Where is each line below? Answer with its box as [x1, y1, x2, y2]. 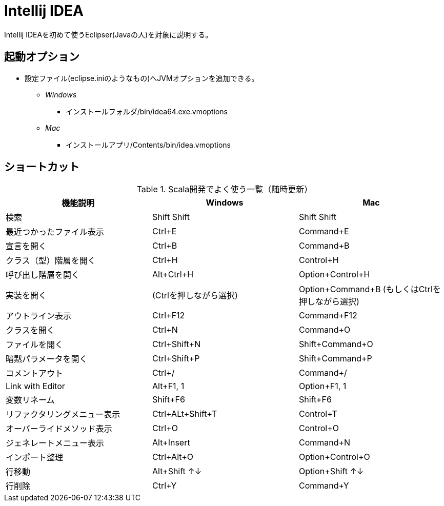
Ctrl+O [152, 423, 178, 434]
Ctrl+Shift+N [152, 339, 201, 350]
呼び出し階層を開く [6, 270, 80, 280]
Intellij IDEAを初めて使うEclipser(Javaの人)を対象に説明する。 [4, 30, 213, 39]
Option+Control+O [298, 452, 370, 462]
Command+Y [298, 480, 349, 491]
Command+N [298, 437, 351, 448]
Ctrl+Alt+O [152, 452, 193, 462]
